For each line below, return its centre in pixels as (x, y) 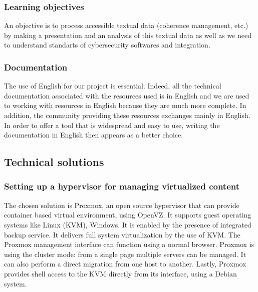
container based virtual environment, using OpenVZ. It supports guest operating (128, 215)
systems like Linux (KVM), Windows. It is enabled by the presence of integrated (128, 224)
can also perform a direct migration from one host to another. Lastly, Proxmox (125, 264)
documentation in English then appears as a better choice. (94, 135)
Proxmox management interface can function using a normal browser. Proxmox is (129, 244)
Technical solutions (54, 162)
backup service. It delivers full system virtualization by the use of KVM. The (122, 234)
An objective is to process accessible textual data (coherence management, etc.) (126, 25)
